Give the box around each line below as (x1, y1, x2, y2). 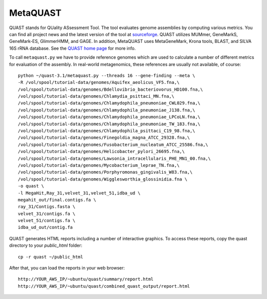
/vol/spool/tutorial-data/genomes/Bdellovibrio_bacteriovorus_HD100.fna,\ (18, 86, 203, 92)
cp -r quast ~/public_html (18, 254, 84, 260)
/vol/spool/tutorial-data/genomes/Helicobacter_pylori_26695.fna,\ (18, 149, 185, 154)
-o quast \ (18, 183, 44, 189)
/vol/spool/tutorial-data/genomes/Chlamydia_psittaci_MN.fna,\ (18, 94, 175, 99)
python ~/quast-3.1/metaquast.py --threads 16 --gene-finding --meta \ (18, 73, 195, 78)
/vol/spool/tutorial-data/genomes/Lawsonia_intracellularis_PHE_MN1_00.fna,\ (18, 155, 211, 161)
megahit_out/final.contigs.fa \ (18, 197, 96, 202)
